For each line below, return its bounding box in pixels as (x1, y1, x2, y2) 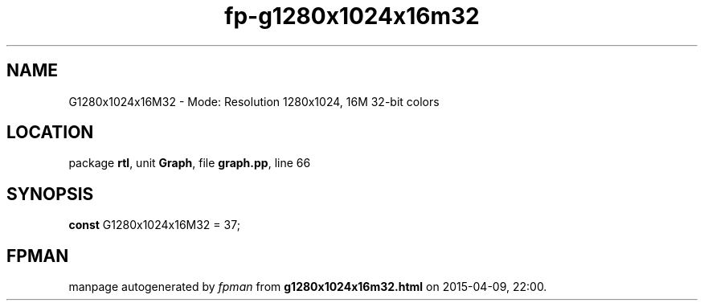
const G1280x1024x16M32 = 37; (68, 218, 240, 232)
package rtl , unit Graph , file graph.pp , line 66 (68, 156, 311, 170)
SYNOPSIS (6, 183, 94, 204)
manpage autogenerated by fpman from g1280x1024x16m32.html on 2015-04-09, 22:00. (68, 280, 547, 294)
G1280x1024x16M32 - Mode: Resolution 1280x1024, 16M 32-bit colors (68, 94, 440, 108)
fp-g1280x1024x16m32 (224, 2, 480, 30)
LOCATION (6, 122, 94, 143)
